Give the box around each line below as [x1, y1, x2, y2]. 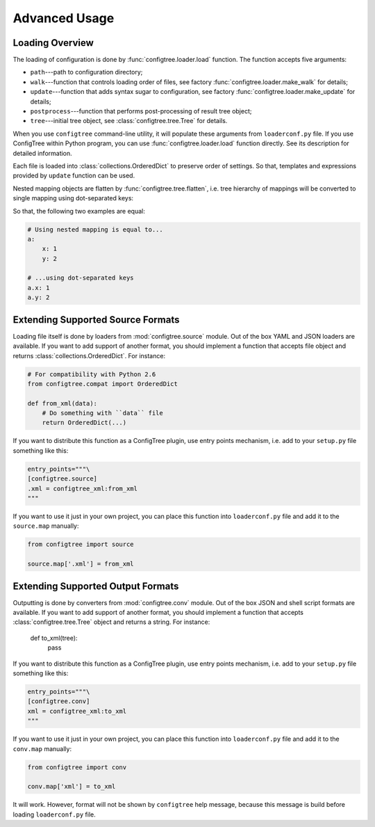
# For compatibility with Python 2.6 [27, 370, 156, 378]
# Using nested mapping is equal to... [27, 225, 163, 233]
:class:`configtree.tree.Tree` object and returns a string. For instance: [12, 618, 210, 626]
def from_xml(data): [27, 399, 97, 407]
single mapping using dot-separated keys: [12, 194, 134, 202]
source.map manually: [12, 522, 79, 530]
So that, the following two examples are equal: [12, 207, 145, 215]
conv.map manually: [12, 744, 72, 753]
